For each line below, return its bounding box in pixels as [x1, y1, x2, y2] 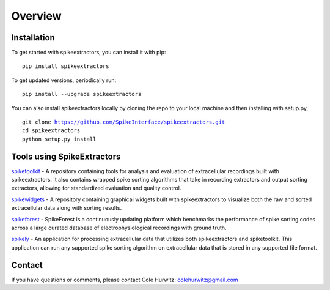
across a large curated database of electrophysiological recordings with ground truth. [11, 224, 227, 232]
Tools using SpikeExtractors [11, 151, 121, 162]
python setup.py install [22, 135, 97, 143]
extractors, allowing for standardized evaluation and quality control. [11, 184, 182, 192]
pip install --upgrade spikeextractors [22, 91, 142, 98]
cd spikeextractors [22, 127, 81, 134]
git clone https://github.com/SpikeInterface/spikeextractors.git [22, 119, 226, 125]
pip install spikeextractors [22, 63, 109, 70]
